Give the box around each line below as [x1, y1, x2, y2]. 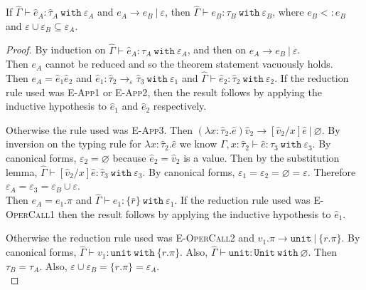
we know [179, 136, 217, 151]
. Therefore [307, 164, 356, 179]
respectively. [153, 98, 207, 113]
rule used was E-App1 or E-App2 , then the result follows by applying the [6, 84, 322, 99]
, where [272, 4, 304, 19]
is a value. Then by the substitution [183, 150, 340, 165]
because [112, 150, 146, 165]
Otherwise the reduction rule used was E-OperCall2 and [6, 230, 254, 245]
